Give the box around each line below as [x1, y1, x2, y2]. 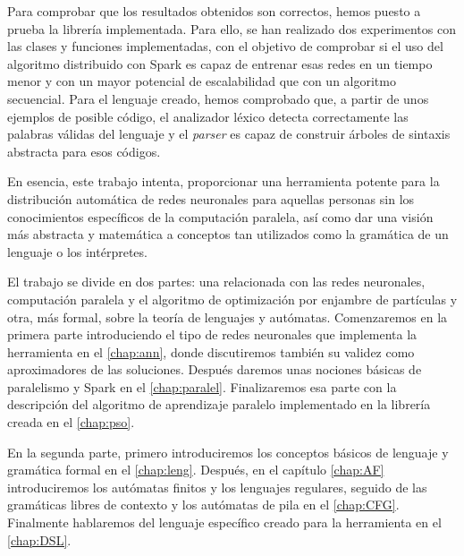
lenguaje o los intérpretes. [7, 242, 148, 261]
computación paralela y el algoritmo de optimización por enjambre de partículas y [7, 289, 458, 308]
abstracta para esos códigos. [7, 141, 161, 160]
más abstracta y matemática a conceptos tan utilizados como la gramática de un [7, 225, 449, 244]
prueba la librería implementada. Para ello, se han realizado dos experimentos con [7, 19, 456, 38]
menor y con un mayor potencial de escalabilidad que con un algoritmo [7, 72, 396, 90]
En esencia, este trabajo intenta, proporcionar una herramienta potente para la [7, 172, 440, 191]
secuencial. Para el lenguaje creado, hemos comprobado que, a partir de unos [7, 89, 429, 107]
